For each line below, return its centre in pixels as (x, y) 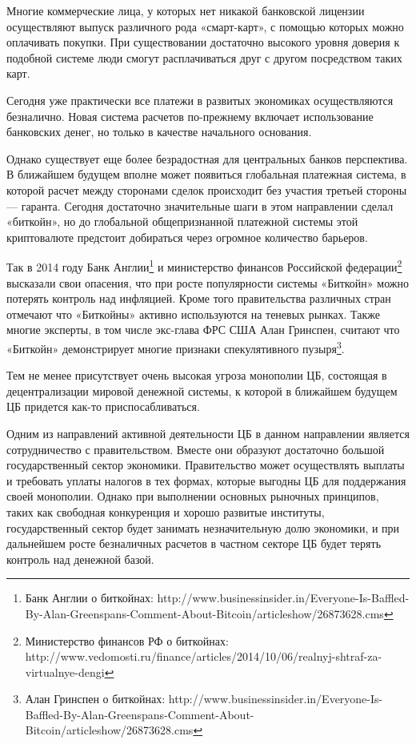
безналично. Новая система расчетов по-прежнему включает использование (190, 116)
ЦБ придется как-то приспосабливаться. (103, 406)
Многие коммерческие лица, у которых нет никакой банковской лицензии (186, 10)
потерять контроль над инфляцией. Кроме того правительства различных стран (199, 298)
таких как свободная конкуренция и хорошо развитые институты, (166, 511)
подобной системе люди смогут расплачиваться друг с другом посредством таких (204, 57)
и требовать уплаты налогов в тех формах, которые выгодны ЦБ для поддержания (206, 480)
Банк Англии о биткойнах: (89, 598)
